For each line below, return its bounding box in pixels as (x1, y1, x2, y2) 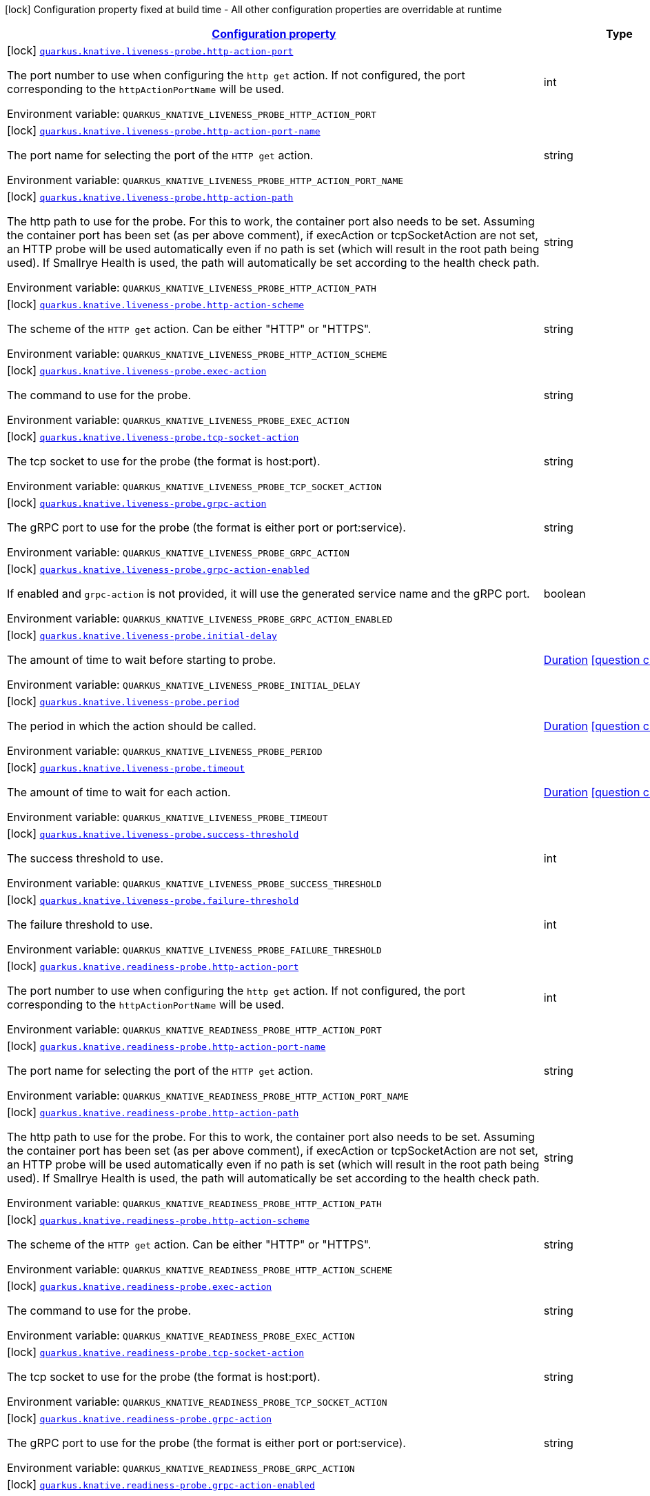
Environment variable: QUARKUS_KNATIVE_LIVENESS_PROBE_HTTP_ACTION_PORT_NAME (7, 173, 404, 187)
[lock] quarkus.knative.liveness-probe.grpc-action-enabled (7, 562, 309, 576)
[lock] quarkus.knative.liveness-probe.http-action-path (7, 190, 294, 203)
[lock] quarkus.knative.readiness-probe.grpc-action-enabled (7, 1477, 315, 1491)
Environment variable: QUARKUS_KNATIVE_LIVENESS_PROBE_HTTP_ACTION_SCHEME (7, 347, 387, 361)
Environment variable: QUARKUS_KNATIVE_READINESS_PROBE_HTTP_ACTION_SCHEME (7, 1262, 393, 1276)
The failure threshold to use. (7, 918, 153, 931)
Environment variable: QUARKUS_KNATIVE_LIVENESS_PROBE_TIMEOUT (7, 810, 328, 824)
